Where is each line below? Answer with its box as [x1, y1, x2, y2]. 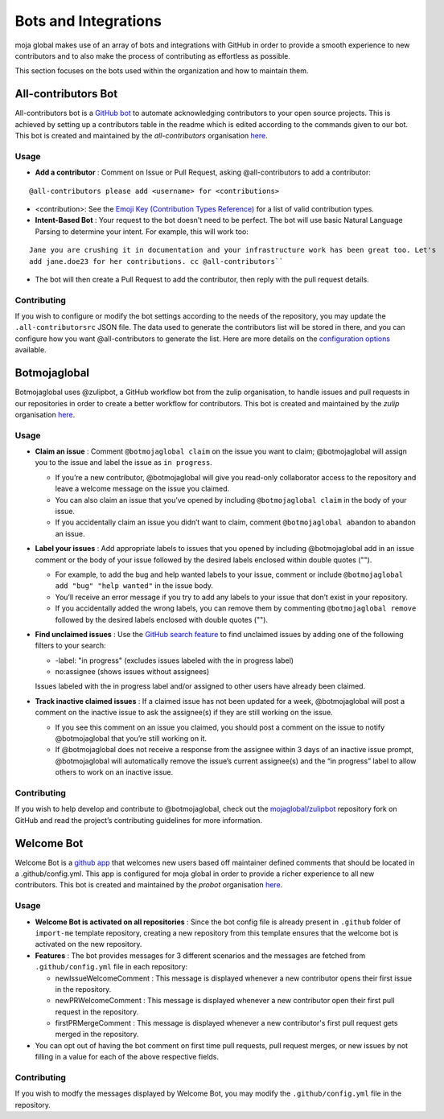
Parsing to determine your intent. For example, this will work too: [35, 226, 249, 237]
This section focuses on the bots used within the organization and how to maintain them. [14, 66, 309, 76]
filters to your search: [35, 640, 106, 651]
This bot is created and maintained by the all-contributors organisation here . [14, 131, 269, 141]
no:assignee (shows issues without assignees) [55, 667, 210, 677]
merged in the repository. [55, 1030, 139, 1039]
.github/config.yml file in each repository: [35, 962, 188, 972]
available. [14, 345, 47, 355]
